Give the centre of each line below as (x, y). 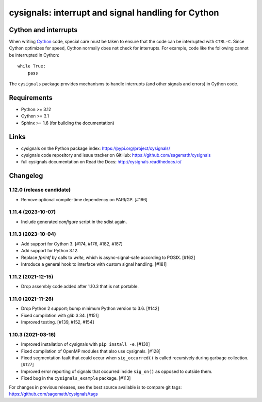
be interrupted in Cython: (34, 55)
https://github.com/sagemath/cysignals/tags (53, 394)
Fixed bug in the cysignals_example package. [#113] (76, 378)
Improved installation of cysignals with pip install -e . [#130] (86, 344)
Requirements (31, 98)
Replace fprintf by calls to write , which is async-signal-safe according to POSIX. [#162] (108, 257)
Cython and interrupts (43, 30)
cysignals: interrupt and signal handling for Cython (114, 13)
